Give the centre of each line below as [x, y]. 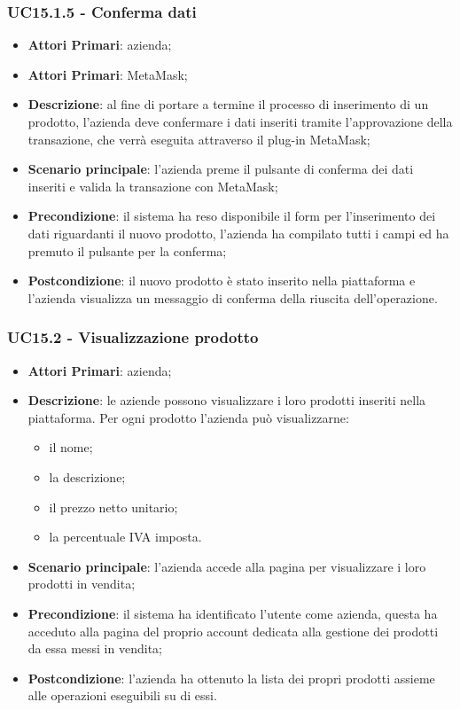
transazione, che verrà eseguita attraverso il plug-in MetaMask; [199, 139]
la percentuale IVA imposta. [125, 537]
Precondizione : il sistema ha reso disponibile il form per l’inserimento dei [232, 216]
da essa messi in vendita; [95, 648]
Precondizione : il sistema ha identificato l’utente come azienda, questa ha [233, 613]
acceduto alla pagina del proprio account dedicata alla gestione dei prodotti [233, 631]
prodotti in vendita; [82, 584]
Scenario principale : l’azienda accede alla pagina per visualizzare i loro [227, 566]
